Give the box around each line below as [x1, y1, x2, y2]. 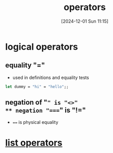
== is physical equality [12, 119, 59, 125]
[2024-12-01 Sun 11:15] [61, 18, 108, 24]
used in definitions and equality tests [12, 74, 89, 81]
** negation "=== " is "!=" [5, 106, 86, 115]
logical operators [5, 41, 78, 52]
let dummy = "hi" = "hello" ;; [5, 84, 69, 89]
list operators [5, 137, 63, 148]
